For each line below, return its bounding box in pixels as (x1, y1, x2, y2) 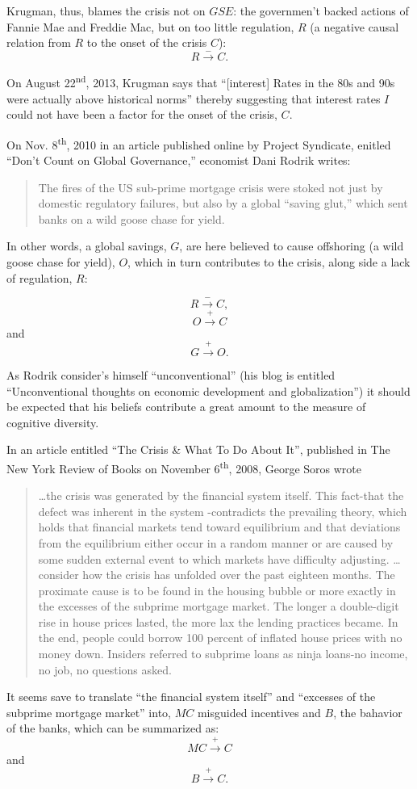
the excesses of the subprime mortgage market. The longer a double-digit (38, 598, 399, 615)
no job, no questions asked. (38, 661, 172, 678)
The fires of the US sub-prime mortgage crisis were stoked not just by (38, 178, 383, 195)
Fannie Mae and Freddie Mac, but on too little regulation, (6, 18, 294, 35)
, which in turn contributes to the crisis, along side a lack (127, 253, 411, 270)
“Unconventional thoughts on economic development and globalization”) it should (6, 382, 411, 399)
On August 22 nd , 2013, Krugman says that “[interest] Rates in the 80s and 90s (6, 72, 395, 90)
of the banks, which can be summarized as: (6, 720, 219, 737)
